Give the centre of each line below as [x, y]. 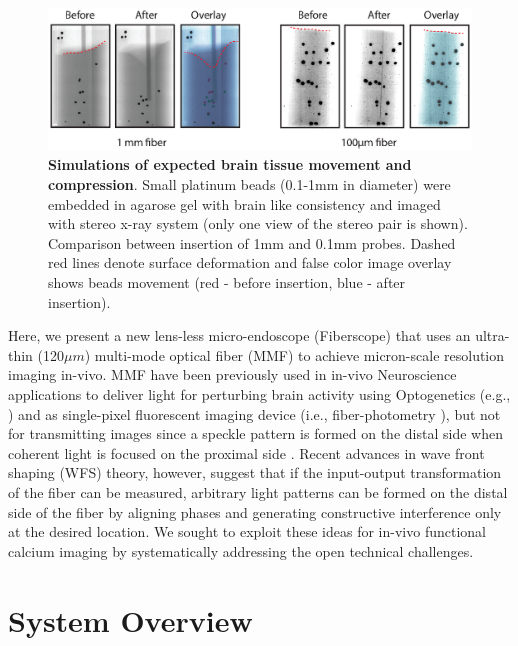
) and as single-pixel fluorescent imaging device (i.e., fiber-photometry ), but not [254, 413]
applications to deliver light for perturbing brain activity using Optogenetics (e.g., [259, 393]
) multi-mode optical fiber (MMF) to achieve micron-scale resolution [294, 354]
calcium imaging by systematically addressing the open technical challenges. [241, 550]
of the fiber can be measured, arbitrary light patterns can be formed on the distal [258, 491]
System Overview [130, 619]
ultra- [492, 335]
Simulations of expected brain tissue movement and [230, 164]
